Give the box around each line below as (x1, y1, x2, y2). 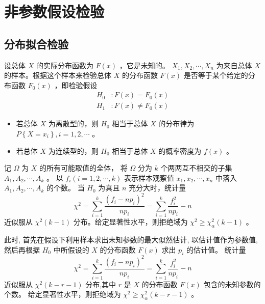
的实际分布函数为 (36, 60, 93, 70)
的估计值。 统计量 (186, 244, 246, 255)
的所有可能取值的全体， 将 (39, 162, 128, 173)
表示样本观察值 (124, 172, 174, 183)
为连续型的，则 (48, 145, 99, 156)
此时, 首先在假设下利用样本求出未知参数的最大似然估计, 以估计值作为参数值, (4, 234, 258, 245)
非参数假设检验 (4, 1, 105, 22)
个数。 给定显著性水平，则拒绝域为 (4, 289, 121, 299)
